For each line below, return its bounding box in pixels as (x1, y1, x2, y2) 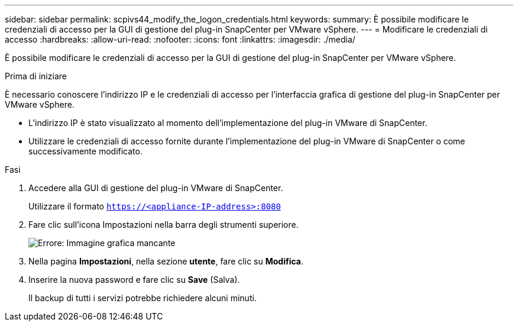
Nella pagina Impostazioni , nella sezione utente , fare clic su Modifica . (28, 256, 303, 266)
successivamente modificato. (28, 146, 143, 156)
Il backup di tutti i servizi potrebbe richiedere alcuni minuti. (28, 293, 257, 303)
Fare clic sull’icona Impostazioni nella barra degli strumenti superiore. (28, 220, 299, 230)
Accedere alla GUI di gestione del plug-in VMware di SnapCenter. (28, 183, 283, 193)
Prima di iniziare (5, 71, 67, 81)
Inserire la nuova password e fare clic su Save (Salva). (28, 275, 240, 285)
